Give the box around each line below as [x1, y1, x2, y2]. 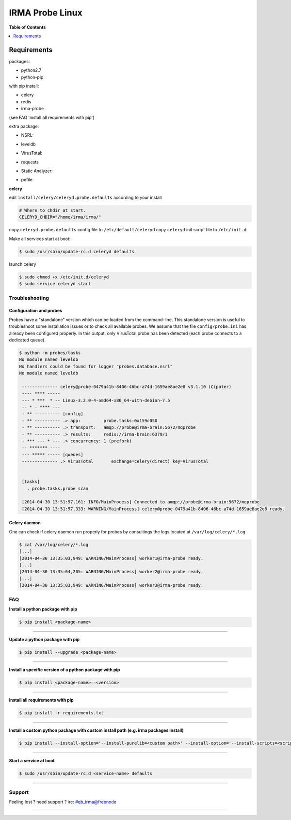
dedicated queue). [9, 337, 46, 343]
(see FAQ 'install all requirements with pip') [9, 114, 95, 120]
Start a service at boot [9, 757, 55, 763]
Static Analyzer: [21, 168, 53, 174]
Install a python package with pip [9, 606, 78, 612]
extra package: [9, 123, 39, 129]
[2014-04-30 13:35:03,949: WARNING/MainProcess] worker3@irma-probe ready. [19, 582, 204, 588]
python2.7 [21, 67, 42, 73]
